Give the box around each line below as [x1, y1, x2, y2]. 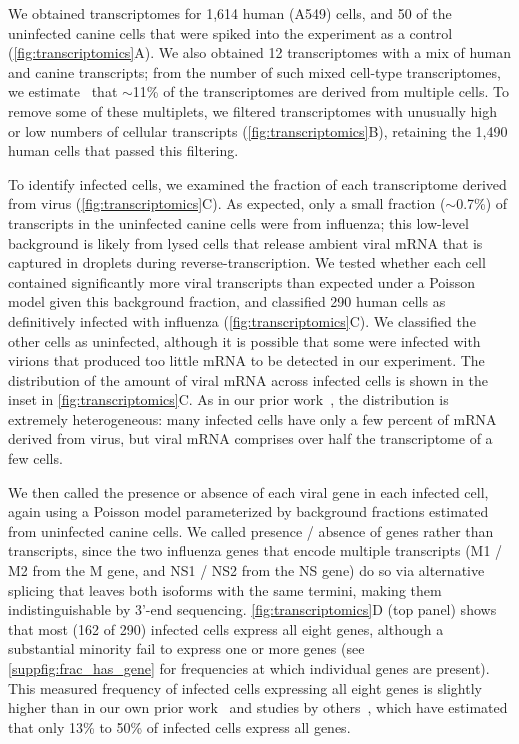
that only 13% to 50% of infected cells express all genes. [8, 716, 351, 737]
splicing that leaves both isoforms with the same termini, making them [8, 579, 442, 600]
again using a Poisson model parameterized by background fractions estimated [8, 501, 489, 522]
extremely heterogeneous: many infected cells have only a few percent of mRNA [8, 408, 497, 429]
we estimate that [8, 81, 118, 102]
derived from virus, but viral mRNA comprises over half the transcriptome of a [8, 428, 493, 449]
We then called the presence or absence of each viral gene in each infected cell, [8, 481, 489, 502]
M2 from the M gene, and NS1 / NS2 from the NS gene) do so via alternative [8, 560, 485, 581]
